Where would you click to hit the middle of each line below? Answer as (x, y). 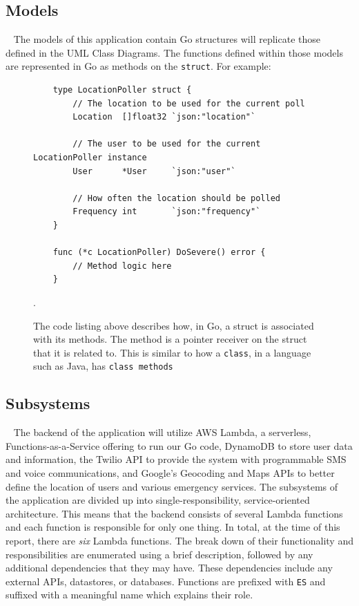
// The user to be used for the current (167, 144)
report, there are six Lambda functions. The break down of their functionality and (179, 540)
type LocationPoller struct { (122, 90)
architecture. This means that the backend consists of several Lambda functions (174, 513)
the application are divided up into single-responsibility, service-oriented (158, 500)
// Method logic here (122, 266)
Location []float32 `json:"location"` (164, 117)
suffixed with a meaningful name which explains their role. (129, 595)
